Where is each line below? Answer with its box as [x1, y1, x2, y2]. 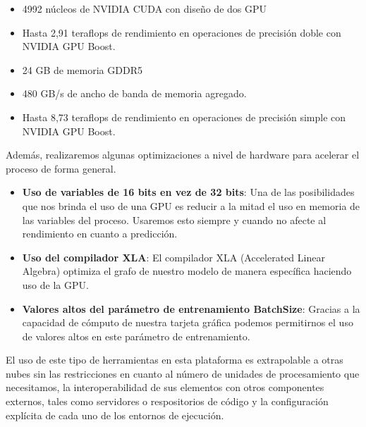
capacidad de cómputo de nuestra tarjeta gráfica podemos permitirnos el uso [22, 315, 353, 330]
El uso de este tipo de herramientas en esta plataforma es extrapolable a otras [6, 352, 343, 367]
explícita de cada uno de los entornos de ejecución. [6, 407, 224, 422]
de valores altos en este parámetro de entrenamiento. [22, 328, 250, 343]
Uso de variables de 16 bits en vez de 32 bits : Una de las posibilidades [22, 185, 355, 199]
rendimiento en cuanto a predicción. [22, 226, 178, 241]
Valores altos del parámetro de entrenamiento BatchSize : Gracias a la [22, 301, 360, 316]
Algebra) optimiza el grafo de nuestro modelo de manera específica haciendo [22, 264, 352, 278]
